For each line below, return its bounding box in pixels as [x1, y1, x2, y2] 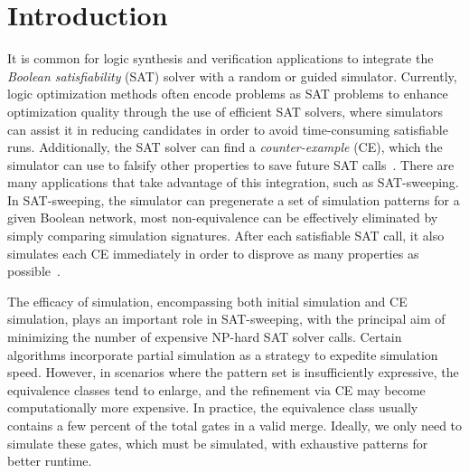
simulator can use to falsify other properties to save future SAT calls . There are [7, 155, 455, 174]
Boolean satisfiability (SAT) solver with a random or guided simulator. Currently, [7, 66, 457, 85]
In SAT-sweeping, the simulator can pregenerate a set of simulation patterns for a [7, 190, 460, 209]
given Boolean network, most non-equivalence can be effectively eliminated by [7, 208, 438, 227]
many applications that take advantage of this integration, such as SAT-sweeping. [7, 173, 459, 192]
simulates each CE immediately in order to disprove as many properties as [7, 243, 419, 262]
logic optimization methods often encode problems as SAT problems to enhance [7, 84, 448, 103]
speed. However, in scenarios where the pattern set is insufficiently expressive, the [7, 363, 459, 382]
